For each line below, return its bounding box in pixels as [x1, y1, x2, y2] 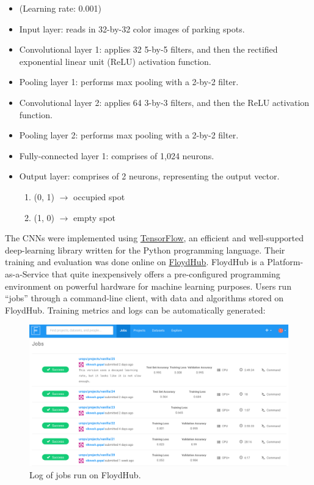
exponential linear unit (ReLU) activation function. [19, 55, 211, 67]
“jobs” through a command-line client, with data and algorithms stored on [5, 291, 284, 304]
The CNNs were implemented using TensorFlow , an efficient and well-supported [5, 231, 304, 244]
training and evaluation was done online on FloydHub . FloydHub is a [5, 255, 265, 268]
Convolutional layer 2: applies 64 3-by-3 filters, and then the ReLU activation [19, 96, 310, 108]
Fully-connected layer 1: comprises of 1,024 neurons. [19, 149, 214, 162]
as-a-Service [5, 267, 49, 280]
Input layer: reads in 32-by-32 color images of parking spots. [19, 22, 245, 35]
